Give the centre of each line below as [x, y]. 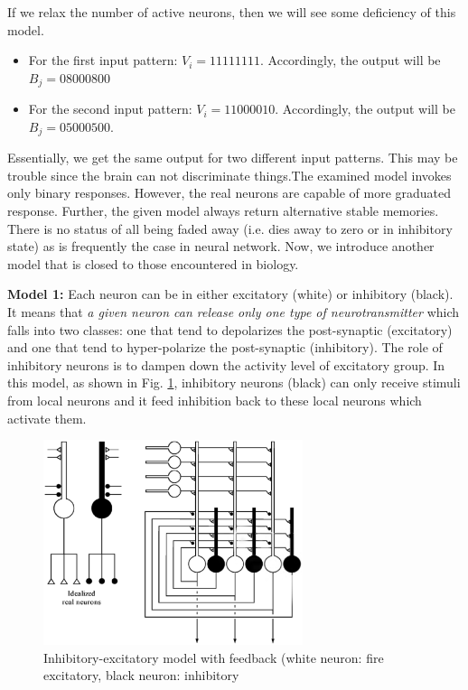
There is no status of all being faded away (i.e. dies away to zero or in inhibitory [230, 228]
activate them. [47, 418]
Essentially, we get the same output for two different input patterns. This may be [233, 158]
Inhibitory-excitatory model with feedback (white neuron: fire [214, 657]
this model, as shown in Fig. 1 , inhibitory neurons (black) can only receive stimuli [234, 382]
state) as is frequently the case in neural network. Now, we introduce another [221, 246]
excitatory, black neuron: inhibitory [141, 675]
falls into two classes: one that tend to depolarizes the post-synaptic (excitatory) [230, 329]
